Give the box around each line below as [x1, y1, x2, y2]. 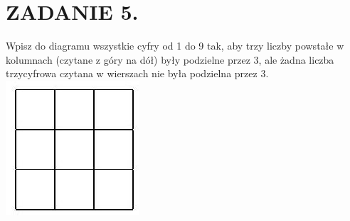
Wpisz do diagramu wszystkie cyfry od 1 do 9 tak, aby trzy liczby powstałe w [6, 38, 344, 53]
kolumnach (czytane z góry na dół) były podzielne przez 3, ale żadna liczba [6, 52, 334, 67]
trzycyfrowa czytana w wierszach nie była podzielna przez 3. [6, 66, 269, 81]
